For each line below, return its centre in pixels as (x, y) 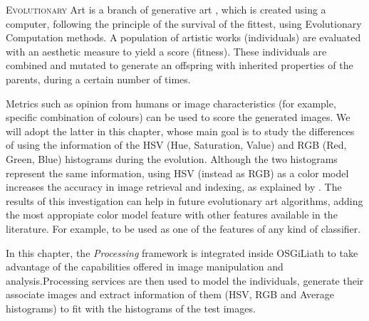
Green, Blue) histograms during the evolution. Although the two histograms (172, 158)
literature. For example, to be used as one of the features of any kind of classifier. (183, 228)
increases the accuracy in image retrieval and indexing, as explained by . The (174, 187)
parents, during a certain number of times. (98, 79)
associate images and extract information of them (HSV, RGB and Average (170, 294)
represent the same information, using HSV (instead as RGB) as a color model (177, 173)
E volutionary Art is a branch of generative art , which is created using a (166, 9)
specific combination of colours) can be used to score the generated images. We (178, 117)
